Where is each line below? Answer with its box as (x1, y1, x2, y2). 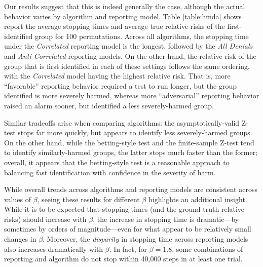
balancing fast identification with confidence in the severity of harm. (4, 167, 216, 177)
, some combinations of (172, 243, 243, 254)
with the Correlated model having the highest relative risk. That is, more (4, 70, 231, 81)
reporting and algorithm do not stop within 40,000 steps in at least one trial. (4, 253, 243, 264)
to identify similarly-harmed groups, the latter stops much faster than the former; (4, 147, 258, 158)
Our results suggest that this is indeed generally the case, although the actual (4, 1, 245, 11)
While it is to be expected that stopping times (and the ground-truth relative (4, 204, 245, 214)
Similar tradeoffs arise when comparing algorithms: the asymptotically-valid (4, 117, 240, 128)
